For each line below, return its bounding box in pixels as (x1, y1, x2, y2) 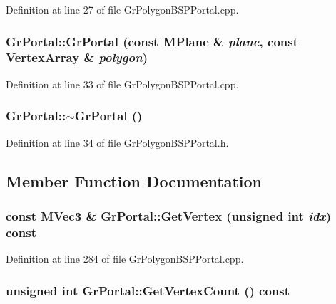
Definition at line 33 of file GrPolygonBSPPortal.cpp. (6, 76, 239, 91)
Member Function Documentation (6, 169, 263, 192)
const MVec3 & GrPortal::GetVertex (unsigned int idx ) (6, 206, 332, 224)
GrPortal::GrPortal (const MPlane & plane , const (6, 32, 299, 50)
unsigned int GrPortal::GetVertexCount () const (6, 281, 290, 299)
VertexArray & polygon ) (6, 48, 148, 66)
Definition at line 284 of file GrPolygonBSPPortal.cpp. (6, 251, 244, 266)
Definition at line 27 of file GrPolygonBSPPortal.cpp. (6, 2, 239, 16)
